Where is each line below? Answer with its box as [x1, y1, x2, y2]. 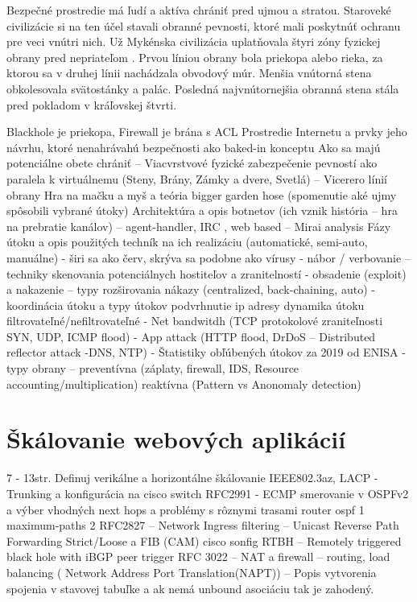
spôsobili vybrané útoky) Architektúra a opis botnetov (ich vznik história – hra [6, 202, 398, 219]
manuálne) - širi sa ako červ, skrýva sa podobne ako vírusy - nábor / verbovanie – [6, 249, 411, 266]
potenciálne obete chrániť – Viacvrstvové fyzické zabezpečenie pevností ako [6, 155, 378, 171]
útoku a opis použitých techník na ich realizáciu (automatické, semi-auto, [6, 233, 368, 250]
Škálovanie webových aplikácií [6, 423, 346, 456]
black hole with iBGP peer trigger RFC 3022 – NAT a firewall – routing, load [6, 548, 390, 565]
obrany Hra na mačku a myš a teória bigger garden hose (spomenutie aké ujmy [6, 186, 397, 203]
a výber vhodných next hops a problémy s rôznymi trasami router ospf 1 [6, 501, 365, 517]
